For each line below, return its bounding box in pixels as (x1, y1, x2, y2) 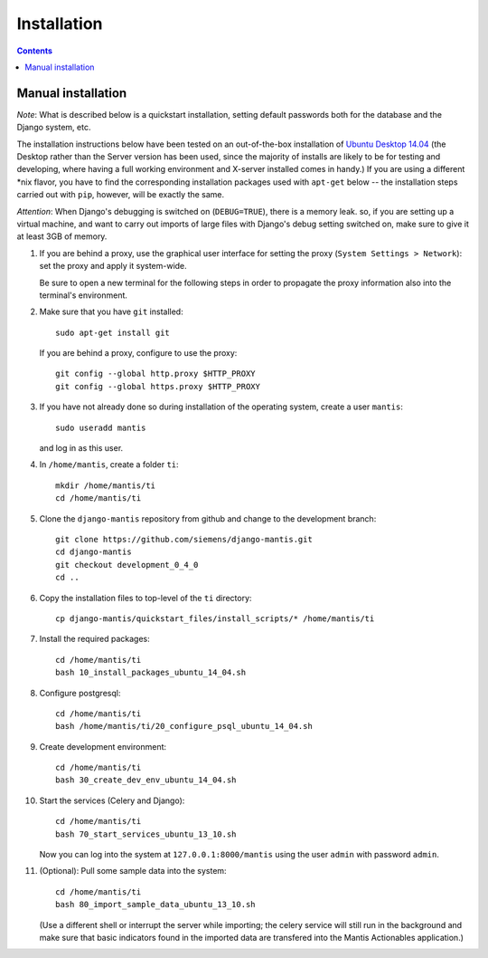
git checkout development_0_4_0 (55, 560, 199, 570)
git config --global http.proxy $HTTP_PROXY (55, 369, 257, 379)
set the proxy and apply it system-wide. (39, 261, 187, 272)
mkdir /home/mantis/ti (55, 480, 156, 491)
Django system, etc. (16, 122, 91, 133)
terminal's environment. (39, 290, 128, 301)
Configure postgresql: (39, 687, 121, 698)
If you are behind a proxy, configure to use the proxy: (39, 348, 238, 359)
